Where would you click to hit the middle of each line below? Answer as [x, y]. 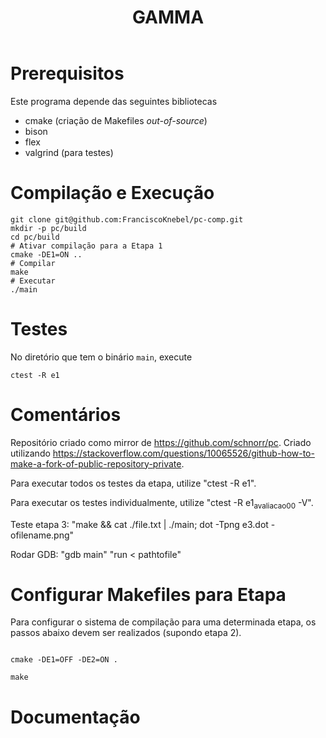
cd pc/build [35, 237]
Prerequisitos [67, 73]
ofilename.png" [42, 535]
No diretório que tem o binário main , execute [101, 357]
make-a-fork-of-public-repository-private [96, 463]
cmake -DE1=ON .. [46, 254]
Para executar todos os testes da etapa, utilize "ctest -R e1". [133, 483]
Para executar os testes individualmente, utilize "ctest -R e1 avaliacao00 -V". [162, 503]
